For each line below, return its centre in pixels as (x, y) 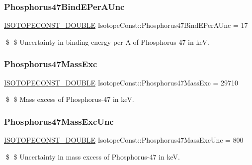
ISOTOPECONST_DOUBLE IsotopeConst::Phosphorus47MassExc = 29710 (121, 82)
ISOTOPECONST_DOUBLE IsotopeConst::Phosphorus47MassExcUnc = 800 (124, 140)
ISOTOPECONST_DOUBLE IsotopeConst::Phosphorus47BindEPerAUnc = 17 (126, 25)
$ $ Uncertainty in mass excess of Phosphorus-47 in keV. (93, 156)
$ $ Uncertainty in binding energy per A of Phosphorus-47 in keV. (107, 41)
